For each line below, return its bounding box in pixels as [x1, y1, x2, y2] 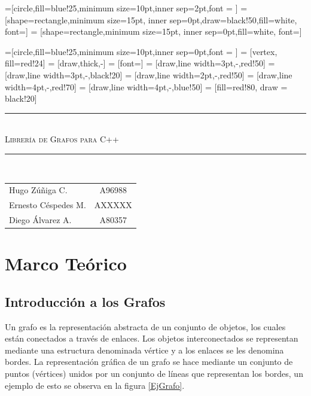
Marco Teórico [5, 251, 127, 276]
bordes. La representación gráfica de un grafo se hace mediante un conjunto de [5, 355, 293, 368]
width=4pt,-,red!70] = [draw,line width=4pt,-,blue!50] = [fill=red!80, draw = [5, 80, 288, 93]
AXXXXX [94, 199, 132, 211]
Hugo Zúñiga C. [9, 184, 68, 196]
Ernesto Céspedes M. [9, 199, 86, 211]
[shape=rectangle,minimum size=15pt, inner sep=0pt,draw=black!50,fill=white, [5, 13, 297, 26]
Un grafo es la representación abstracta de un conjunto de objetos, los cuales [5, 320, 286, 333]
